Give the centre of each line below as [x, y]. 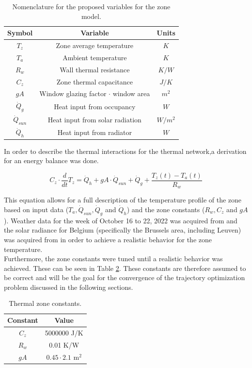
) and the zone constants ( [166, 209]
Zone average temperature [95, 45]
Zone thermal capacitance [94, 81]
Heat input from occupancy [95, 106]
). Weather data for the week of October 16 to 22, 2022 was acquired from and [121, 220]
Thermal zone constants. [45, 303]
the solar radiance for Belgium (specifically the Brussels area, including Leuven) [123, 230]
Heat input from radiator [95, 132]
